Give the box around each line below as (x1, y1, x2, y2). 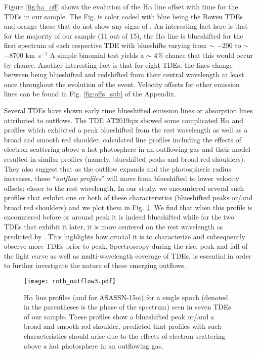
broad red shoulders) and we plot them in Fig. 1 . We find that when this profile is (4, 202, 253, 212)
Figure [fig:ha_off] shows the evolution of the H (4, 1, 148, 11)
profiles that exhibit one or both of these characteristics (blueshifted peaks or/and (4, 192, 253, 203)
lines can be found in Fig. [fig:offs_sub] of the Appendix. (4, 88, 176, 99)
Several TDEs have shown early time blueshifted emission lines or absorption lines (4, 105, 253, 115)
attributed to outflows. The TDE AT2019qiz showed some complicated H (4, 115, 225, 125)
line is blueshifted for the (168, 30, 243, 41)
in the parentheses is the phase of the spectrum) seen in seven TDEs (24, 302, 231, 312)
